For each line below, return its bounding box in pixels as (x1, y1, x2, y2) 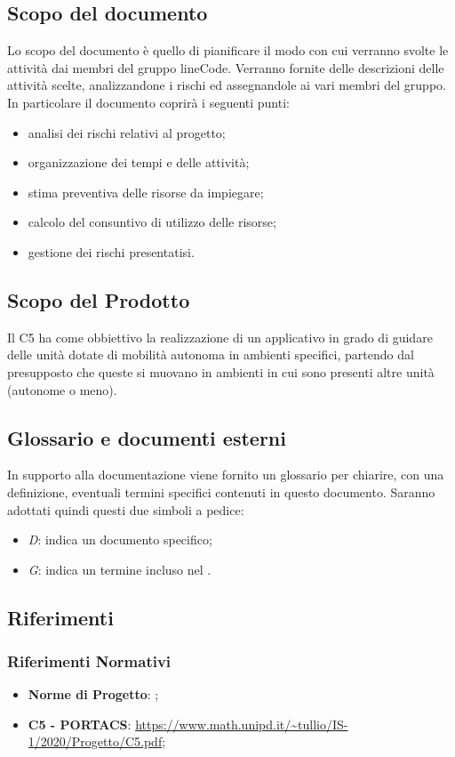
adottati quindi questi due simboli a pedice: (7, 500, 244, 519)
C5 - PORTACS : (28, 714, 132, 733)
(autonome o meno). (7, 380, 117, 399)
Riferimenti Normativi (7, 650, 172, 672)
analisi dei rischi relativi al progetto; (28, 123, 226, 141)
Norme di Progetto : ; (28, 685, 159, 704)
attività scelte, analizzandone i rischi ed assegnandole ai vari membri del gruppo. (7, 76, 446, 94)
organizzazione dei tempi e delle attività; (28, 153, 250, 172)
